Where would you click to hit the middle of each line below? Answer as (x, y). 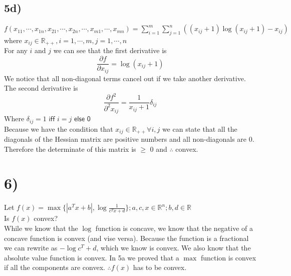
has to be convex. (160, 267)
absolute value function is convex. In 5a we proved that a (92, 257)
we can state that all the (200, 128)
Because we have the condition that (59, 128)
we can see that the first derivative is (110, 50)
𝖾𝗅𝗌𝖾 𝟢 (82, 119)
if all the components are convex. (55, 267)
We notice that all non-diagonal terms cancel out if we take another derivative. (125, 78)
